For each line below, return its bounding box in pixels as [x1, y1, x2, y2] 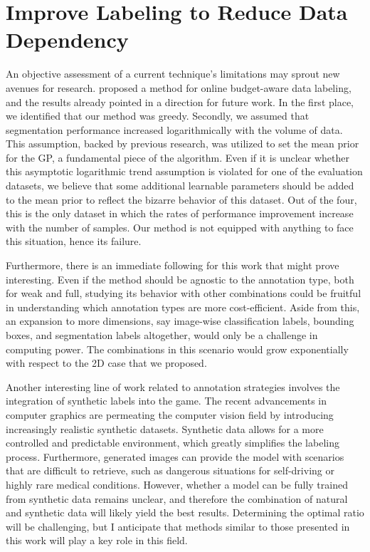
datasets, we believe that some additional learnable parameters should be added [6, 178, 354, 193]
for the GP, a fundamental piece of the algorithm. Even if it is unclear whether [6, 150, 349, 165]
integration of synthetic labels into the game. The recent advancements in [6, 393, 327, 408]
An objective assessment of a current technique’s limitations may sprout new [6, 66, 340, 81]
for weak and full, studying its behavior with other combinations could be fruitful [6, 286, 361, 301]
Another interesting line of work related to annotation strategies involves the [6, 379, 340, 394]
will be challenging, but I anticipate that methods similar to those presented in [6, 519, 350, 533]
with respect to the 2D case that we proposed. [6, 355, 207, 370]
